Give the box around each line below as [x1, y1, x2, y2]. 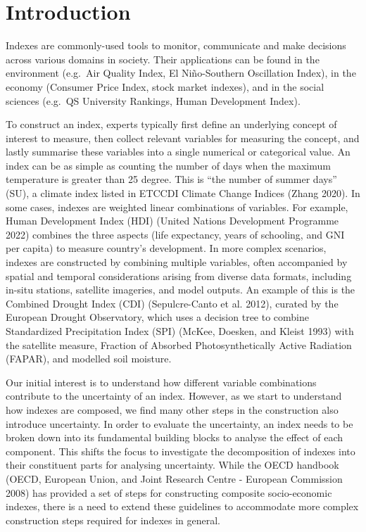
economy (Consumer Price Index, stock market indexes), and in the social [6, 79, 324, 94]
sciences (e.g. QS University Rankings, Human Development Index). [6, 93, 301, 108]
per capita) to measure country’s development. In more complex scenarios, [6, 241, 327, 255]
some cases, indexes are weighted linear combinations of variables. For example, [6, 199, 348, 214]
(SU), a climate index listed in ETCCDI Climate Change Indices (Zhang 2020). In [6, 186, 360, 201]
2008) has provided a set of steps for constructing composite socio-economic [6, 485, 332, 500]
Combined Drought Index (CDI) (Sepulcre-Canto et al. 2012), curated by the [6, 296, 339, 310]
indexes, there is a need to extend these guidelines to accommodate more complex [6, 499, 359, 514]
